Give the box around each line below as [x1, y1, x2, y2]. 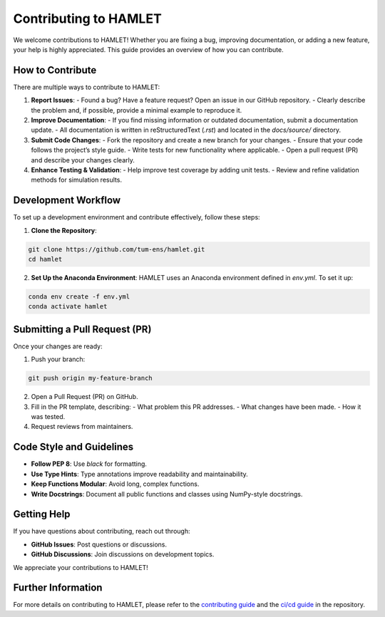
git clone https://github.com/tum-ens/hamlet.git [28, 245, 205, 253]
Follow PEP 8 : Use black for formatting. [31, 460, 148, 468]
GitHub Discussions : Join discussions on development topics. [31, 550, 215, 559]
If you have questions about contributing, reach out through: [13, 527, 190, 536]
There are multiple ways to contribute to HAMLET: [13, 83, 160, 91]
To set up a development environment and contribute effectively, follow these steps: [13, 213, 260, 222]
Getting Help [13, 508, 71, 520]
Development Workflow [13, 195, 121, 207]
